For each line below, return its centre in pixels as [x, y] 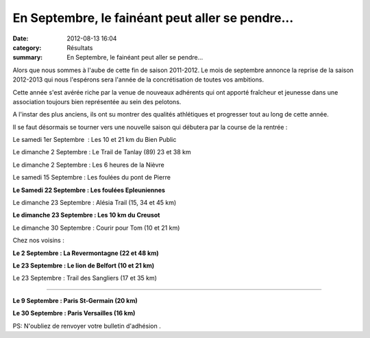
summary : [28, 58]
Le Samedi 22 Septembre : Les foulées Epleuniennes [89, 190]
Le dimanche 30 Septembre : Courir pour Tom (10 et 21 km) [96, 228]
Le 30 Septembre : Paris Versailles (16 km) [74, 313]
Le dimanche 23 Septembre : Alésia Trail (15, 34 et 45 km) [95, 203]
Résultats [80, 47]
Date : [21, 38]
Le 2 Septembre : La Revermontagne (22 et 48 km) [86, 253]
